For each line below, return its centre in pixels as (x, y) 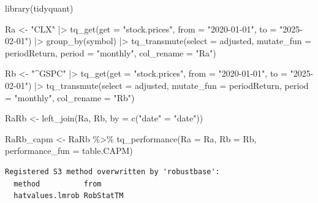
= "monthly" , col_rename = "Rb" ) (70, 97)
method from (58, 184)
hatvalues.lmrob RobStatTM (69, 196)
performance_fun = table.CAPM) (69, 151)
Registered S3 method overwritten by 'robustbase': (112, 171)
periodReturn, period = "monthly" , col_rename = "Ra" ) (111, 52)
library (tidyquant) (39, 8)
